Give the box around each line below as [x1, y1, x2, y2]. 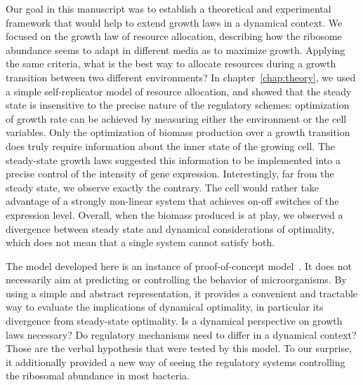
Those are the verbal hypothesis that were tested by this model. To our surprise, [6, 341, 352, 356]
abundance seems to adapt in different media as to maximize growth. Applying [6, 42, 345, 57]
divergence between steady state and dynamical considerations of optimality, [6, 221, 335, 236]
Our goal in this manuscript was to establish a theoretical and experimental [6, 1, 331, 15]
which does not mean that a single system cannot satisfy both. [6, 235, 275, 250]
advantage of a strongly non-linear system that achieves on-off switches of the [6, 194, 339, 208]
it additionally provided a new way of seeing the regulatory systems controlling [6, 354, 345, 369]
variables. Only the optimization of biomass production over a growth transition [6, 125, 350, 140]
